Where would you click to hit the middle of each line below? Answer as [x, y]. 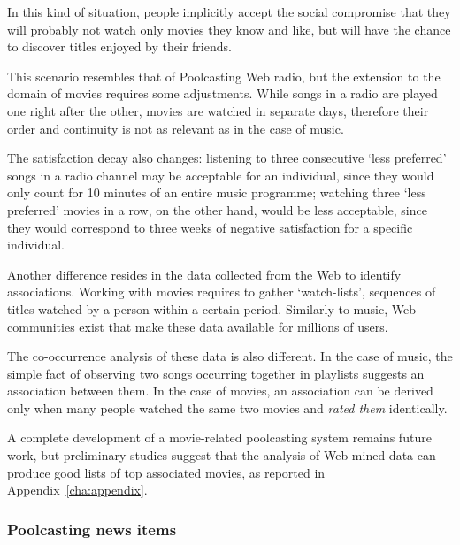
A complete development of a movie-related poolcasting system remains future [219, 438]
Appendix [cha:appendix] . [77, 490]
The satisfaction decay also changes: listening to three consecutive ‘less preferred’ [227, 158]
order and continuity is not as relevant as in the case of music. [176, 128]
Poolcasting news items [92, 529]
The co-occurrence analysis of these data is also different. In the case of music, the [230, 356]
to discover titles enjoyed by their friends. [119, 46]
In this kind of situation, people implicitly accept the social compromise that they [229, 12]
